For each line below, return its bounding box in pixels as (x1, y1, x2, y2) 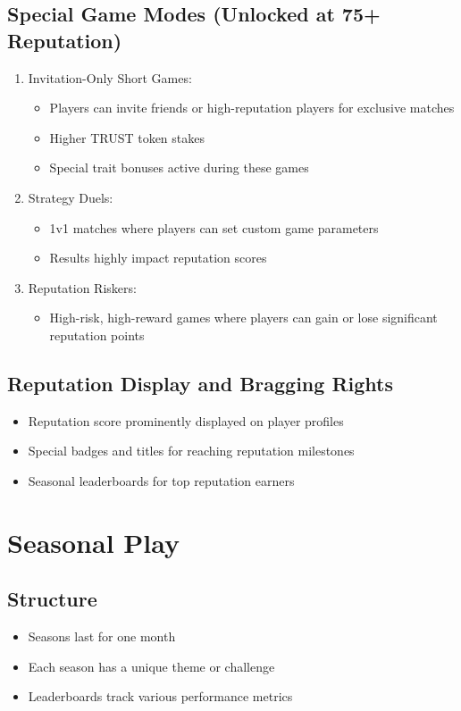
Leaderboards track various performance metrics (28, 687, 293, 706)
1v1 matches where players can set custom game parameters (49, 218, 379, 237)
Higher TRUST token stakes (49, 128, 205, 146)
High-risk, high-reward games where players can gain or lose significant (49, 308, 438, 327)
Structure (7, 585, 97, 613)
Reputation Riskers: (28, 278, 137, 297)
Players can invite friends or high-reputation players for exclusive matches (49, 98, 455, 117)
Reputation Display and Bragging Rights (7, 369, 393, 397)
